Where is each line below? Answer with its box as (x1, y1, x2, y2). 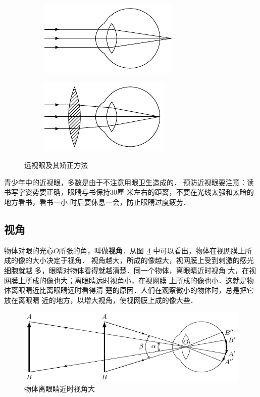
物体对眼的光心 (4, 245, 54, 255)
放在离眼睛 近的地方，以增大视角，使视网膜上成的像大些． (4, 294, 197, 305)
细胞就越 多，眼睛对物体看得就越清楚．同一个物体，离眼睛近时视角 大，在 (4, 264, 249, 275)
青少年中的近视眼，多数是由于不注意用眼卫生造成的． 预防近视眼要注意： (4, 177, 247, 187)
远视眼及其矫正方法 (24, 160, 88, 170)
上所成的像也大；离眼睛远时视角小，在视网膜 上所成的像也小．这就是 (18, 275, 247, 285)
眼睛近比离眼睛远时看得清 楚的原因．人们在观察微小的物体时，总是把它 (18, 285, 254, 295)
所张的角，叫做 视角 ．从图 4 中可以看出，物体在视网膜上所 (59, 245, 252, 255)
